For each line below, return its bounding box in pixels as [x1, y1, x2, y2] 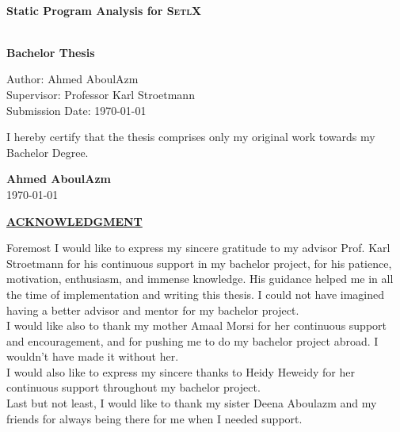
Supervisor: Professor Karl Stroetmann [6, 86, 195, 102]
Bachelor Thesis [6, 44, 95, 60]
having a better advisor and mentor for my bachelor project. [6, 301, 299, 318]
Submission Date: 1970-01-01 [6, 101, 147, 118]
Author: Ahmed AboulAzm [6, 71, 139, 87]
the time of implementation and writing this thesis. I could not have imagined [6, 285, 385, 302]
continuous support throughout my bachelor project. [6, 379, 261, 396]
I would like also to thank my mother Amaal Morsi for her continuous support [6, 317, 387, 334]
